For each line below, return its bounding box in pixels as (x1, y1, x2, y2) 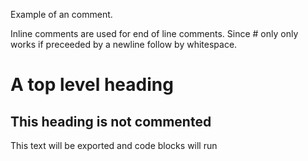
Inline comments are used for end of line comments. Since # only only (10, 28, 299, 39)
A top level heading (10, 74, 174, 96)
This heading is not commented (10, 113, 212, 130)
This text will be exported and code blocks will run (10, 140, 218, 151)
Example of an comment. (10, 9, 113, 20)
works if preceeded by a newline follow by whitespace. (10, 39, 238, 50)
